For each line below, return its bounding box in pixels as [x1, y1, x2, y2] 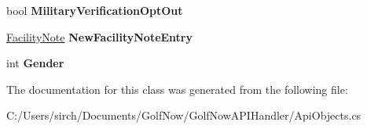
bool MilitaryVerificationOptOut [6, 2, 183, 18]
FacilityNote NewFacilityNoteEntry [6, 28, 193, 45]
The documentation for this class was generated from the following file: [6, 81, 348, 97]
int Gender [6, 55, 64, 71]
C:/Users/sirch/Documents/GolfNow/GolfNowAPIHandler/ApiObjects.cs [6, 107, 361, 124]
